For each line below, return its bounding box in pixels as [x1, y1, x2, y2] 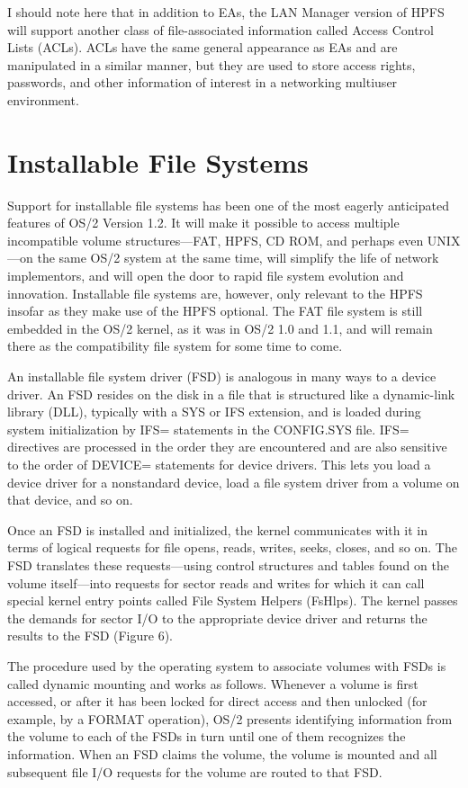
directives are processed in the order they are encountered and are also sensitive [7, 437, 447, 456]
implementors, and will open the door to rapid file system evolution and [7, 266, 404, 285]
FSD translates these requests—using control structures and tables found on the [7, 555, 449, 574]
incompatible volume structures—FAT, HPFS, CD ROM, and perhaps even [7, 230, 424, 249]
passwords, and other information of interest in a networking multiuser [7, 73, 398, 92]
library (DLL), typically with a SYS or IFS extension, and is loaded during [7, 402, 421, 421]
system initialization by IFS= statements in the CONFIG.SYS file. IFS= [7, 419, 409, 438]
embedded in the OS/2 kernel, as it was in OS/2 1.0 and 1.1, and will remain [7, 318, 433, 337]
